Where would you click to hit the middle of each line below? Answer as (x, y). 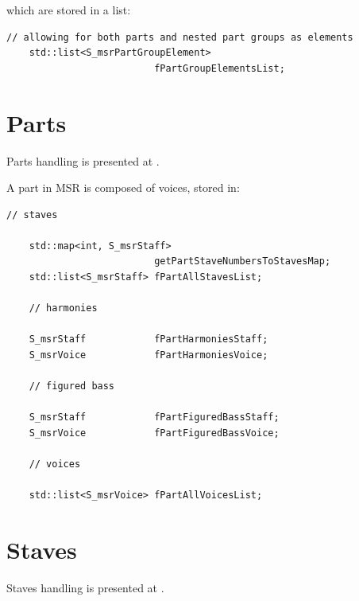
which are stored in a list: (69, 10)
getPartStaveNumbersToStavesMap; (243, 261)
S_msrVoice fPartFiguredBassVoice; (154, 433)
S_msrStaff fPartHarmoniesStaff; (149, 340)
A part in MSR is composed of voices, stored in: (123, 187)
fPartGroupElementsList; (220, 68)
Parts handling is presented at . (83, 160)
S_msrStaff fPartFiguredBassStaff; (154, 418)
